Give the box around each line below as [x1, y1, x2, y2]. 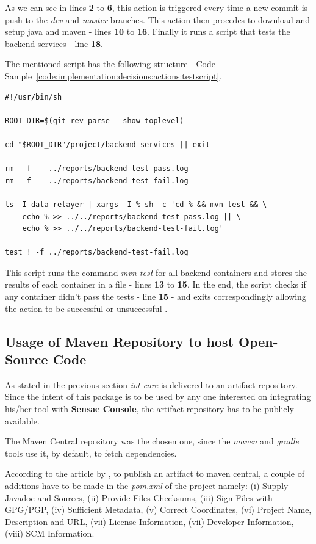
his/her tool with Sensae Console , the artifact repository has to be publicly [5, 402, 294, 415]
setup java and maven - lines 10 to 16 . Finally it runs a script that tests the [5, 25, 290, 38]
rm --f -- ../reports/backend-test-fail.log [5, 176, 189, 185]
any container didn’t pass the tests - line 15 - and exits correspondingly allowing [5, 290, 306, 303]
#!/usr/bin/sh [5, 92, 62, 101]
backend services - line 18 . [5, 37, 103, 49]
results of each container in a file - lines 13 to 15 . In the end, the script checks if [5, 278, 306, 291]
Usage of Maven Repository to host [5, 332, 234, 350]
